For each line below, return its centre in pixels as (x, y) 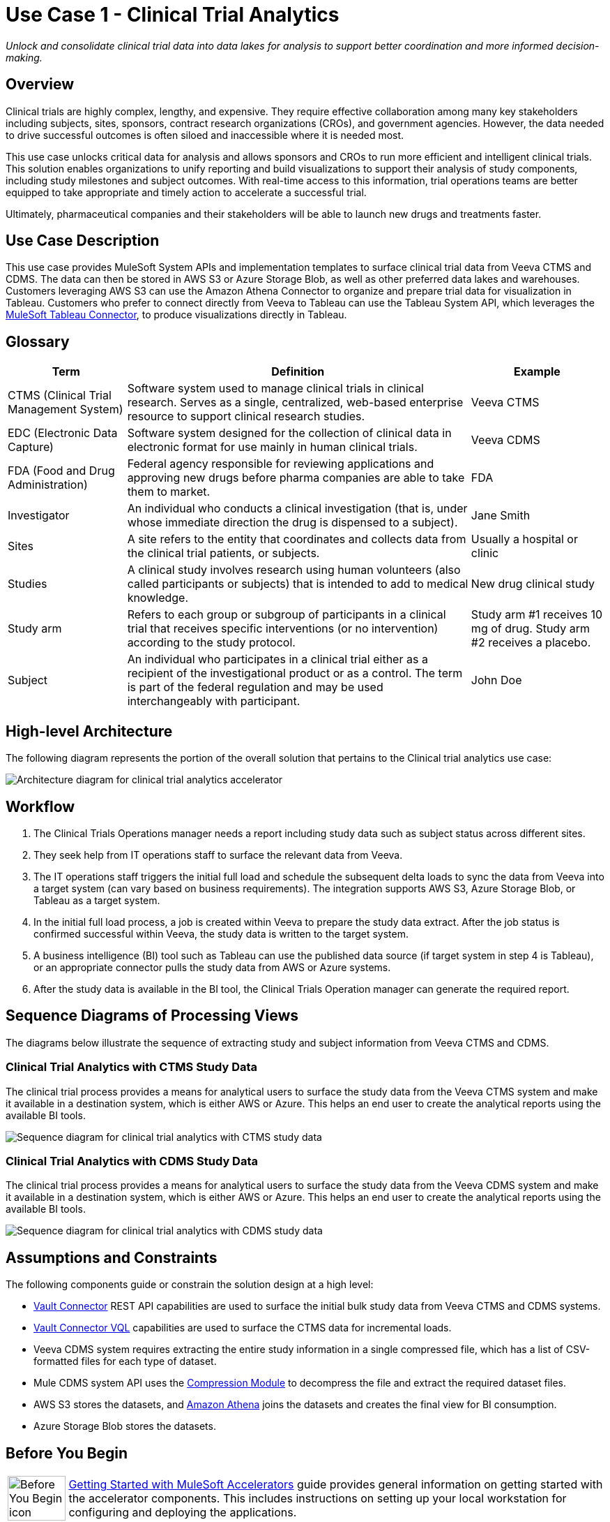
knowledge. (158, 598)
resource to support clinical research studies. (246, 416)
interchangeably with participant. (214, 701)
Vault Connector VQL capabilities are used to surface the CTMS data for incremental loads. (243, 1328)
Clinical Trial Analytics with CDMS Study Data (132, 1161)
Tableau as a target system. (97, 900)
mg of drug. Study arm (531, 629)
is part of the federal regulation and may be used (255, 687)
